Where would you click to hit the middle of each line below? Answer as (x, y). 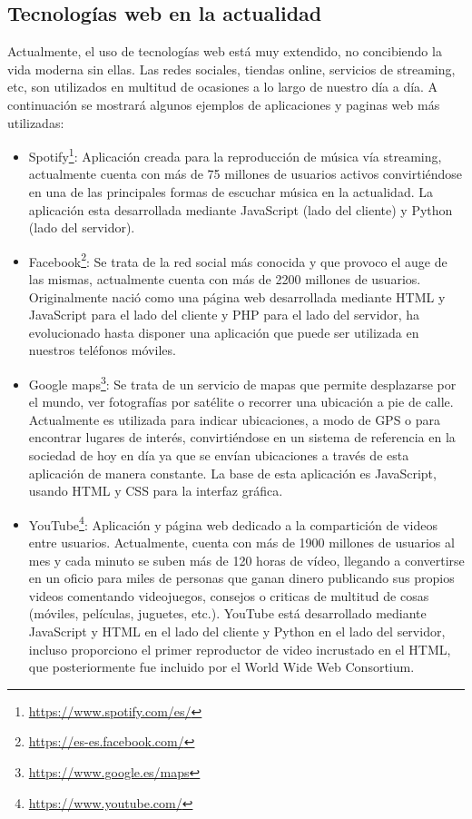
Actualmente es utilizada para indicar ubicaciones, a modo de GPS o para (235, 419)
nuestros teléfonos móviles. (102, 350)
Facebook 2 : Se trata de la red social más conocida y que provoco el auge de (238, 260)
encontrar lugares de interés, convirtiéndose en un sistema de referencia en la (242, 437)
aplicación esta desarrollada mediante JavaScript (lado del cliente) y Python (241, 209)
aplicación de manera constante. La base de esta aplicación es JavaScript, (232, 473)
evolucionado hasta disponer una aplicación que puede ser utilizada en (224, 332)
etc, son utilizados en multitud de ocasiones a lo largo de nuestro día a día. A (223, 87)
